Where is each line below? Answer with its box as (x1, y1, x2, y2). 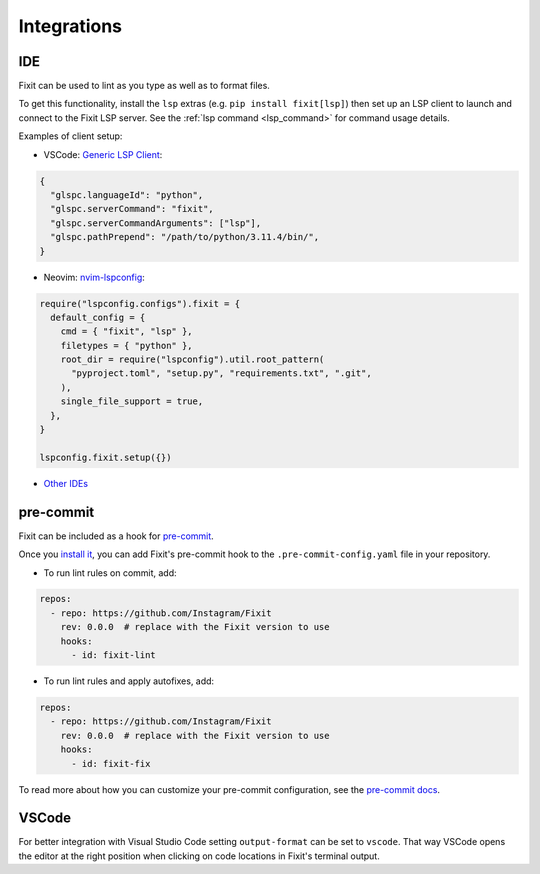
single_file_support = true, (60, 396, 204, 407)
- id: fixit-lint (71, 650, 157, 661)
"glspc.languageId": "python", (50, 190, 204, 200)
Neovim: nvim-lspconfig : (43, 271, 145, 283)
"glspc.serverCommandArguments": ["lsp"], (50, 217, 262, 229)
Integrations (18, 15, 123, 37)
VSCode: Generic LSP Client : (43, 148, 163, 160)
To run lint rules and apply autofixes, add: (43, 675, 215, 687)
